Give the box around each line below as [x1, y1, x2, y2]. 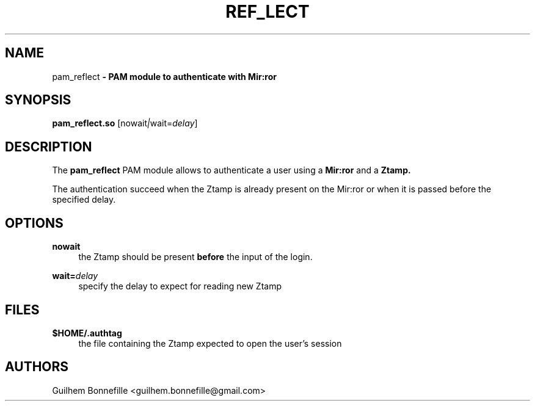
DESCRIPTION [5, 139, 92, 154]
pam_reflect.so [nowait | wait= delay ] [52, 118, 198, 129]
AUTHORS [5, 359, 69, 375]
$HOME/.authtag [52, 327, 122, 338]
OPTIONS [5, 215, 64, 231]
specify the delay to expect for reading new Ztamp [78, 281, 282, 292]
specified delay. [52, 194, 116, 205]
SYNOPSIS [5, 92, 71, 108]
